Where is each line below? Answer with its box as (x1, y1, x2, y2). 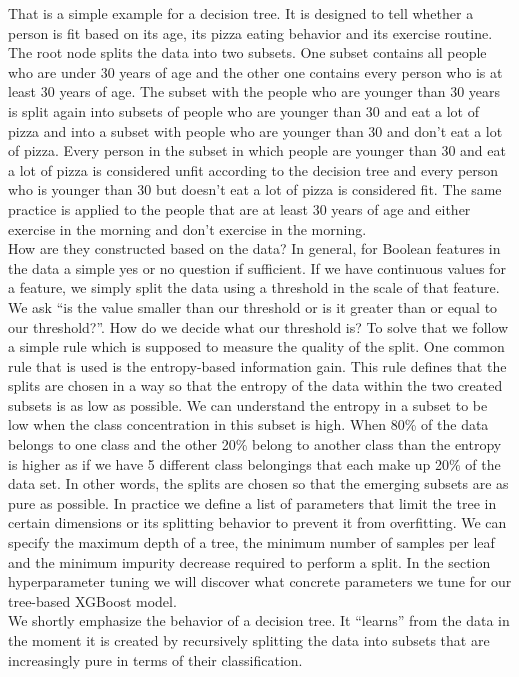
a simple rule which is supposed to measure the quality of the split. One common (8, 336, 505, 357)
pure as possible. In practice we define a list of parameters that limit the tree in (8, 492, 497, 513)
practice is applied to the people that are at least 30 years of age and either (8, 198, 471, 219)
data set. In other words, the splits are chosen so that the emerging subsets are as (8, 473, 509, 494)
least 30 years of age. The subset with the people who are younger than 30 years (8, 81, 501, 102)
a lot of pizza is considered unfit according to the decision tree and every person (8, 159, 499, 180)
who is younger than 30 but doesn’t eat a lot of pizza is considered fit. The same (8, 179, 502, 200)
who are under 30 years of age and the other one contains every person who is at (8, 61, 503, 82)
